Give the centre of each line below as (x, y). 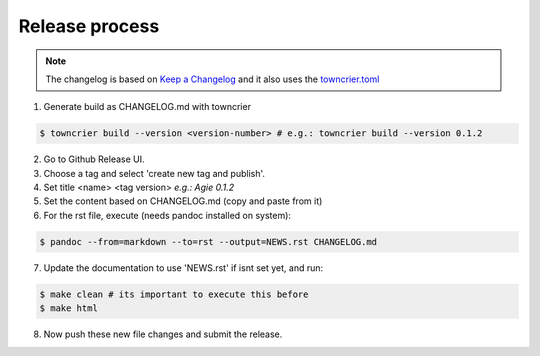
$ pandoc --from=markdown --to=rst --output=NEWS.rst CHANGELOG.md (208, 241)
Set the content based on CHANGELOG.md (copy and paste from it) (183, 201)
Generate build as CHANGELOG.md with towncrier (147, 107)
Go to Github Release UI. (94, 159)
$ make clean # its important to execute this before (174, 294)
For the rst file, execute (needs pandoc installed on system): (167, 215)
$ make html (69, 308)
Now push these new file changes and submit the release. (163, 334)
